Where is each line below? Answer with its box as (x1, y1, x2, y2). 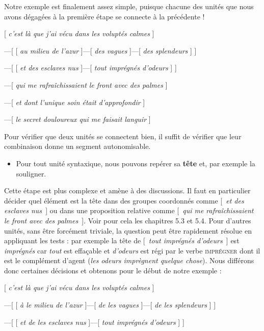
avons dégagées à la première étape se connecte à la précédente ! (4, 11, 205, 21)
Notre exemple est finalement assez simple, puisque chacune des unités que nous (4, 1, 254, 11)
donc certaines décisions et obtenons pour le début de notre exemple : (4, 265, 222, 275)
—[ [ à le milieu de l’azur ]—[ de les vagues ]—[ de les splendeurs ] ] (4, 299, 216, 310)
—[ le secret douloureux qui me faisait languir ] (4, 114, 151, 124)
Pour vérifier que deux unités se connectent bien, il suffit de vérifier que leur (4, 131, 242, 141)
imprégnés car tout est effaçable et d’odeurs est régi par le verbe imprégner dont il (4, 245, 260, 256)
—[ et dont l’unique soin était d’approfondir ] (4, 96, 145, 107)
